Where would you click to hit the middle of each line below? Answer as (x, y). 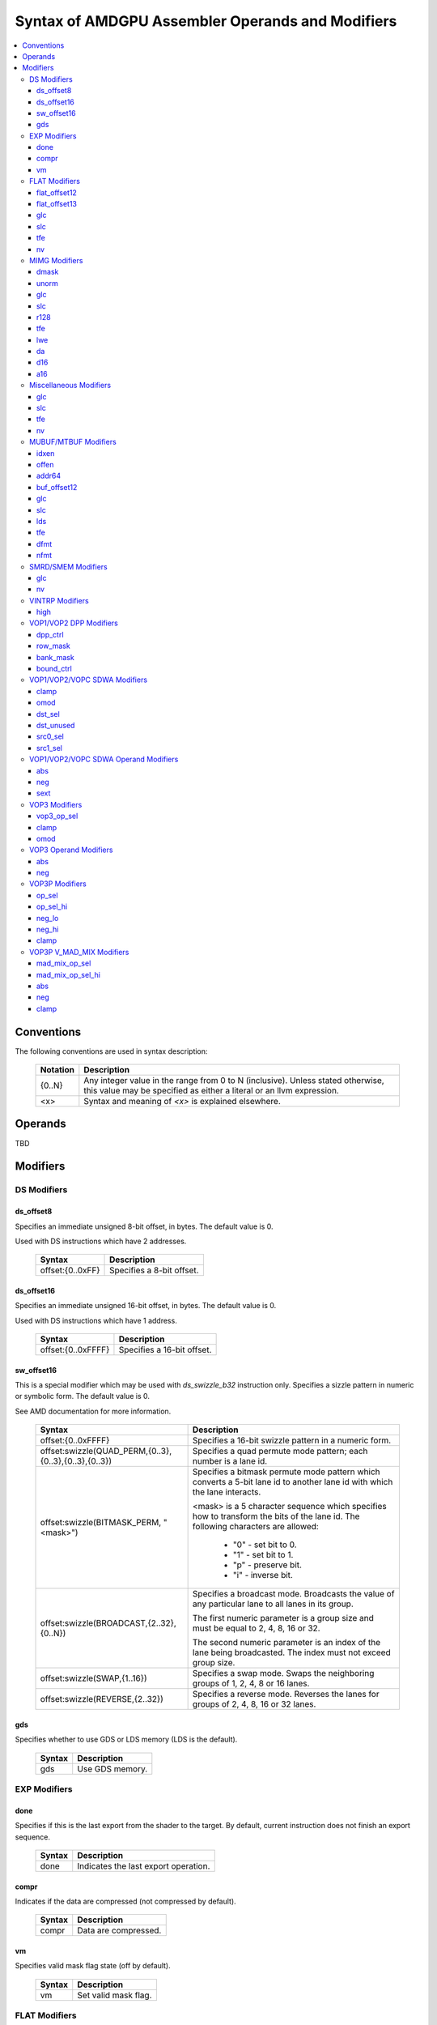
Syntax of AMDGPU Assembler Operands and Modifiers (206, 21)
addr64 (49, 476)
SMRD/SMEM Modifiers (69, 566)
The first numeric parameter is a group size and (283, 1618)
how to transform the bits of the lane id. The (276, 1516)
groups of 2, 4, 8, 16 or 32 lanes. (254, 1704)
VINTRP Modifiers (59, 600)
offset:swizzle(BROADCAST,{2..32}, (108, 1623)
